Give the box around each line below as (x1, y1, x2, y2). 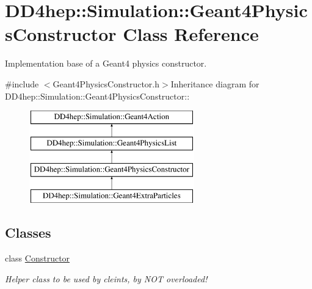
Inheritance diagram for (170, 77, 259, 90)
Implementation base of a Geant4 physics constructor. (5, 57, 207, 70)
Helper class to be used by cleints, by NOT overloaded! (5, 272, 208, 285)
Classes (5, 223, 51, 242)
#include (5, 77, 39, 90)
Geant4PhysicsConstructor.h (53, 77, 160, 90)
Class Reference (123, 21, 259, 46)
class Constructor (5, 252, 70, 265)
